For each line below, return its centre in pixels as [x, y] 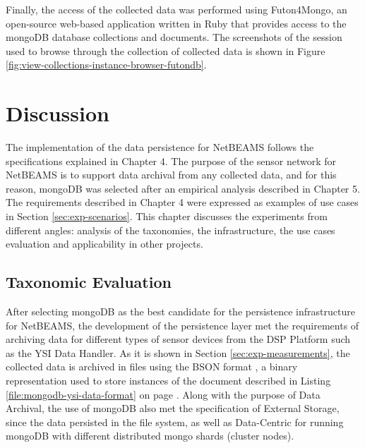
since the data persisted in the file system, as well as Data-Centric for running [175, 422]
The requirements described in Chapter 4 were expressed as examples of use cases [182, 202]
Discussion [58, 113]
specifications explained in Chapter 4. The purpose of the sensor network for [171, 161]
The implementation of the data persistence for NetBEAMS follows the [160, 147]
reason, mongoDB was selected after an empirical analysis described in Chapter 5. [183, 188]
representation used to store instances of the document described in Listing [168, 381]
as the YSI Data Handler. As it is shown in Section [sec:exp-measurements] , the [178, 352]
